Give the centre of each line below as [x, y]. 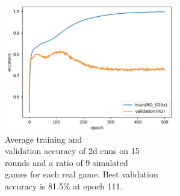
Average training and [44, 139]
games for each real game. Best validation [82, 174]
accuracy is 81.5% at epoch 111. [64, 186]
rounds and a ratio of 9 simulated [67, 162]
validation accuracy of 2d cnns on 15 [72, 151]
